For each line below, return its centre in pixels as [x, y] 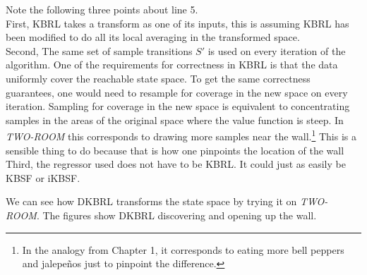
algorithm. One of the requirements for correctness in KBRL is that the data [172, 65]
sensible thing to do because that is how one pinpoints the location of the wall [175, 150]
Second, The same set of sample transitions [99, 50]
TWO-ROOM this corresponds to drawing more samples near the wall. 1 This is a [181, 135]
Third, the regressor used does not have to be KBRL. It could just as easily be [176, 164]
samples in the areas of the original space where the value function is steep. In [175, 120]
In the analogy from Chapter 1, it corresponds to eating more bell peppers [183, 249]
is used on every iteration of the [277, 50]
